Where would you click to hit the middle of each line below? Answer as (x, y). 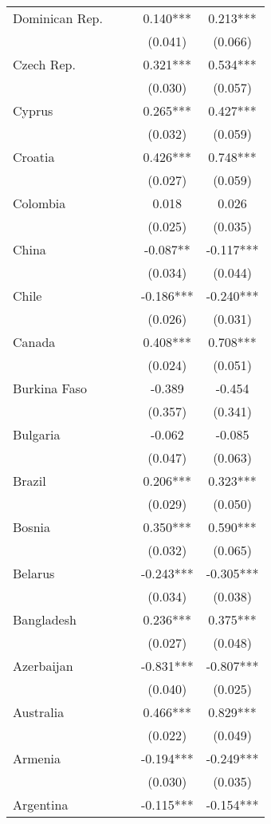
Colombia (39, 203)
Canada (34, 342)
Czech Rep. (44, 64)
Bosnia (31, 527)
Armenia (37, 758)
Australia (39, 712)
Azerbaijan (43, 666)
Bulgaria (37, 434)
